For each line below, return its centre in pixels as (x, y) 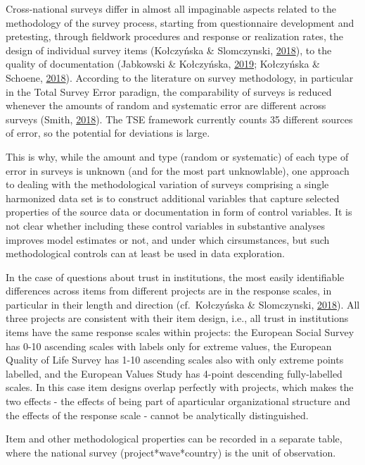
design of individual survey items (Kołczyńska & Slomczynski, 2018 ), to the (169, 50)
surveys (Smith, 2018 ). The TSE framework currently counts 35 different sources (179, 119)
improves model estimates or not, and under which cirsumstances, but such (168, 239)
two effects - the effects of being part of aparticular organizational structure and (178, 401)
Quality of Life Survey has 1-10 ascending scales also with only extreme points (175, 360)
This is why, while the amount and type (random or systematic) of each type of (177, 156)
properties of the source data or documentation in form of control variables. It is (179, 212)
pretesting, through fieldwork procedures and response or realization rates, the (174, 36)
